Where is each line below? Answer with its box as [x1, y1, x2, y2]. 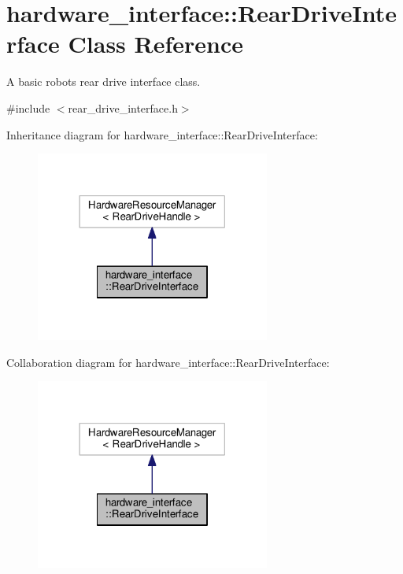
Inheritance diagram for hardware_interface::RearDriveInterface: [6, 126, 318, 143]
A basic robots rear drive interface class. [6, 73, 201, 90]
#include [6, 99, 50, 116]
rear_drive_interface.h [68, 99, 178, 116]
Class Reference [68, 28, 244, 60]
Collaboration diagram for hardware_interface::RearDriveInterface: [6, 354, 330, 370]
